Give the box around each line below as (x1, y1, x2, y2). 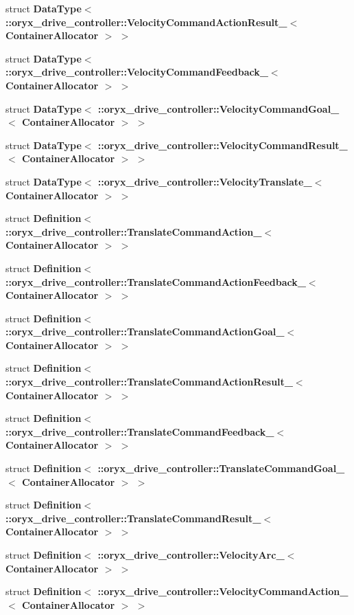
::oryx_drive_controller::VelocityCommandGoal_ (97, 101, 340, 115)
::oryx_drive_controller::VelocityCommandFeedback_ (5, 65, 268, 79)
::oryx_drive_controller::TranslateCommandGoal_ (97, 461, 345, 476)
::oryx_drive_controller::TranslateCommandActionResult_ (5, 374, 293, 389)
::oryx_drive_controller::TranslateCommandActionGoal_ (5, 324, 285, 339)
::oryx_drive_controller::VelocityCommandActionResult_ (5, 14, 287, 29)
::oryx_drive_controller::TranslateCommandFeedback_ (5, 424, 274, 438)
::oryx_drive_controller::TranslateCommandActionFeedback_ (5, 274, 306, 289)
